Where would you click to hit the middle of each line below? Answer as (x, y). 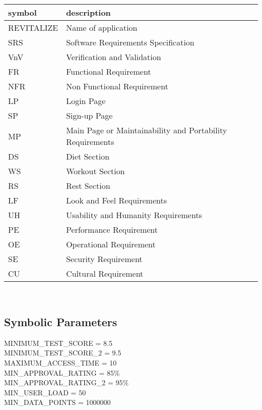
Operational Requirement (111, 244)
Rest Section (88, 186)
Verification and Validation (114, 57)
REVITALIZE (33, 28)
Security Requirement (104, 259)
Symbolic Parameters (61, 321)
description (88, 12)
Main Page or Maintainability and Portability (147, 130)
